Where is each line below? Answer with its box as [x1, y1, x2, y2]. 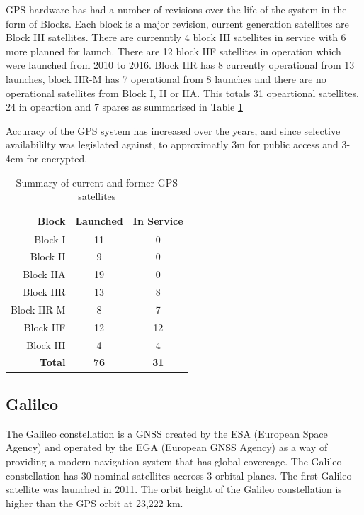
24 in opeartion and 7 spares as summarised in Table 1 [6, 99, 243, 114]
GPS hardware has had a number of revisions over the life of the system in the [6, 2, 347, 16]
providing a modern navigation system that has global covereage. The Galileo [6, 453, 342, 468]
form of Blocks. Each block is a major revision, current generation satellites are [6, 16, 349, 31]
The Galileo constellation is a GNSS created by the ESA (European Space [6, 426, 328, 441]
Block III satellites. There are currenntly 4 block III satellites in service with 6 [6, 30, 346, 45]
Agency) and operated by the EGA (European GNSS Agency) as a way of [6, 440, 328, 455]
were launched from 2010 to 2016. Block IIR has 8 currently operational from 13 [6, 57, 355, 72]
